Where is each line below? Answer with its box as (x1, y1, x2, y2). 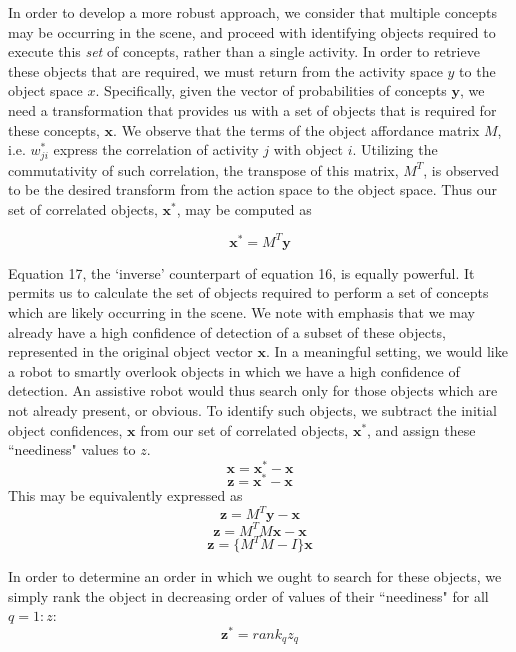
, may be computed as (176, 198, 312, 219)
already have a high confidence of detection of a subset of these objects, (8, 321, 446, 342)
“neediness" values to (8, 439, 136, 460)
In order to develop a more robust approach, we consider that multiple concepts (8, 2, 497, 22)
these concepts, (8, 119, 100, 140)
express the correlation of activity (53, 139, 259, 160)
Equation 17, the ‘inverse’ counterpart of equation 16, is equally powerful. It (8, 262, 475, 283)
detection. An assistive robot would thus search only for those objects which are (8, 380, 498, 401)
